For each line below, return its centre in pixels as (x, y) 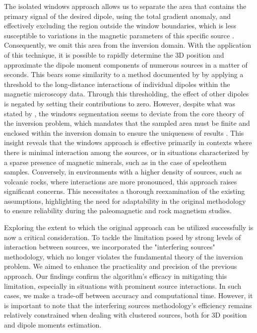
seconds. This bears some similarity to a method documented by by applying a (124, 74)
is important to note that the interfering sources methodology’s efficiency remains (128, 305)
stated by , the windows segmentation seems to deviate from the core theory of (124, 113)
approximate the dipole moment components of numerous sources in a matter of (126, 64)
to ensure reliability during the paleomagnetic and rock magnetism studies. (118, 210)
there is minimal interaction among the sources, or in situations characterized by (127, 152)
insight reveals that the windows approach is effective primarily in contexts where (128, 142)
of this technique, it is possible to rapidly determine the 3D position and (114, 54)
